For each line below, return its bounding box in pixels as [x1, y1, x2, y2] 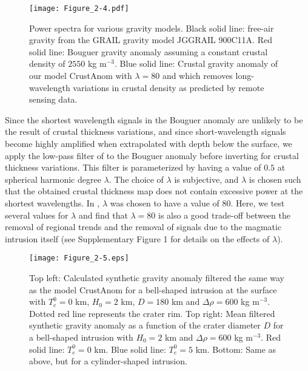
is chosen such [249, 172, 301, 185]
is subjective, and [174, 172, 239, 185]
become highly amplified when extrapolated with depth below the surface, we [5, 137, 292, 149]
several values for [5, 208, 69, 221]
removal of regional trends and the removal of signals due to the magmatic [5, 220, 282, 233]
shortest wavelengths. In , [5, 196, 100, 209]
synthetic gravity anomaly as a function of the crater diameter [29, 319, 261, 332]
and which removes [162, 69, 233, 82]
